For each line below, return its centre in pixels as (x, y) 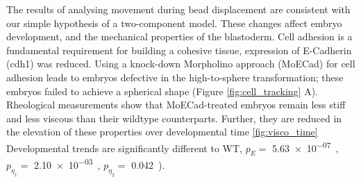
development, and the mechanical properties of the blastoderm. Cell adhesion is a (179, 36)
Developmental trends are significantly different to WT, (124, 148)
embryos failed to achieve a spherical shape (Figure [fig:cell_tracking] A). (162, 91)
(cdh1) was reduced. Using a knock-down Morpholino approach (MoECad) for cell (181, 64)
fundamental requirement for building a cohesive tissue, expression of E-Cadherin (179, 50)
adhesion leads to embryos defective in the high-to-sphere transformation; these (175, 77)
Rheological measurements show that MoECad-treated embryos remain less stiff (176, 105)
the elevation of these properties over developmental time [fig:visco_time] (162, 132)
